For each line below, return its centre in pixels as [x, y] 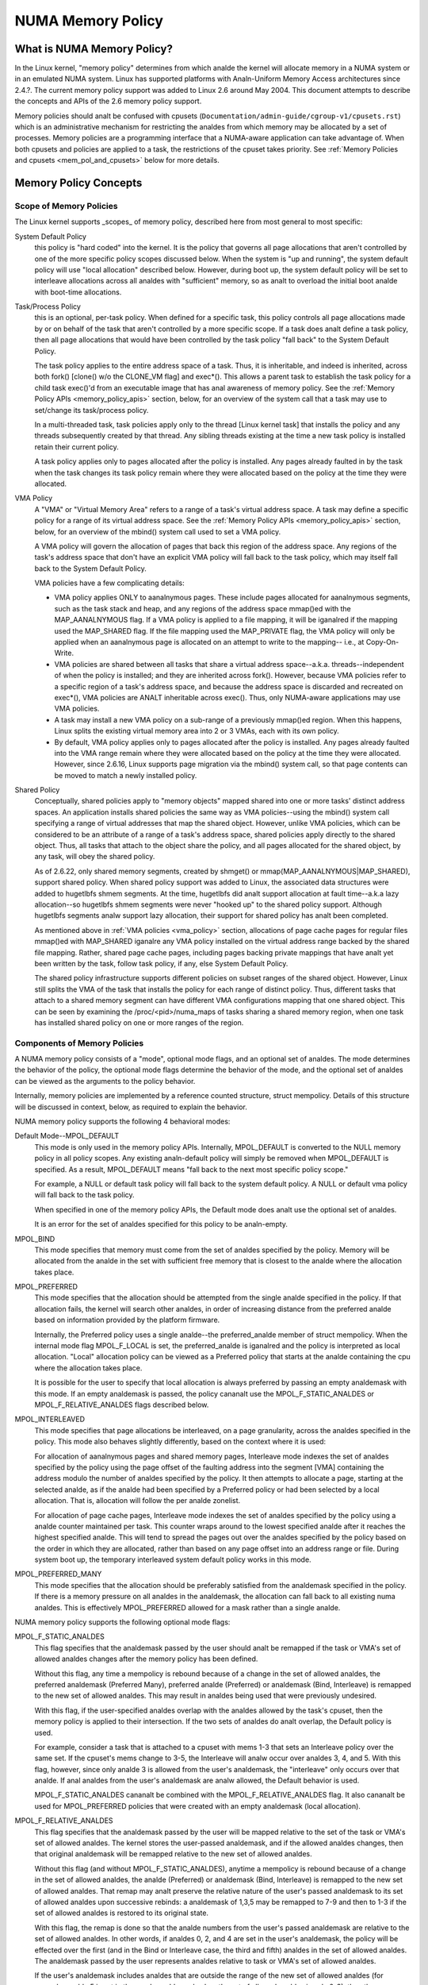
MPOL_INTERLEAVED [50, 1419]
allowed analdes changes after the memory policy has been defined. [146, 1659]
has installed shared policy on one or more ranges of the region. [139, 1022]
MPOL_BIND [35, 1239]
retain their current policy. [76, 447]
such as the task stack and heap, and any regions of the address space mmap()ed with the [203, 608]
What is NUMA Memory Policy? [94, 49]
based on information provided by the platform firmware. [127, 1320]
